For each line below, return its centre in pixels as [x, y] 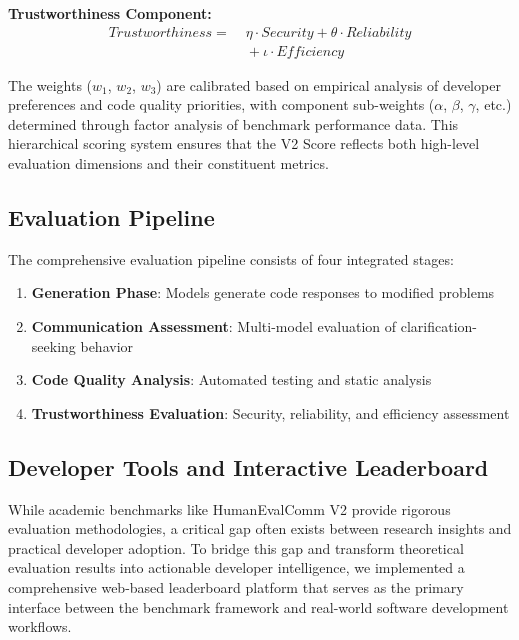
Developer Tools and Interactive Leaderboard [248, 466]
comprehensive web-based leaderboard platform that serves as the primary [236, 586]
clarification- [438, 326]
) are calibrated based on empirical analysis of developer [328, 84]
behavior [107, 345]
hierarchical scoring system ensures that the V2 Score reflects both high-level [244, 143]
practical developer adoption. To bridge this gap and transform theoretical [236, 547]
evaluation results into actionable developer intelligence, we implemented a [236, 567]
